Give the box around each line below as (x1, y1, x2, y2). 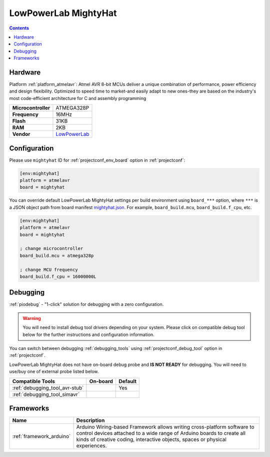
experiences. (76, 442, 107, 449)
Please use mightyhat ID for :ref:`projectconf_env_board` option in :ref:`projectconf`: (9, 157, 185, 163)
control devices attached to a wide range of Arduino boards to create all (76, 430, 246, 437)
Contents (9, 25, 29, 31)
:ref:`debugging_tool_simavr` (12, 390, 80, 397)
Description (76, 417, 105, 424)
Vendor (12, 130, 30, 137)
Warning (22, 315, 41, 321)
